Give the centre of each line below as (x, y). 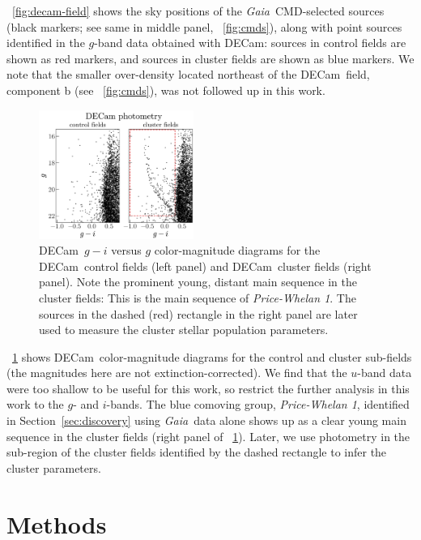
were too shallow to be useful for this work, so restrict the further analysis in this (208, 388)
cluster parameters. (54, 467)
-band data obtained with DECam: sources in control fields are (250, 43)
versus (126, 250)
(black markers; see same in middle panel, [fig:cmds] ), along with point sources (204, 26)
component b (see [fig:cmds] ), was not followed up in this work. (166, 90)
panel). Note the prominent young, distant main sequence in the (198, 282)
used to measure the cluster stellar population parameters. (184, 330)
